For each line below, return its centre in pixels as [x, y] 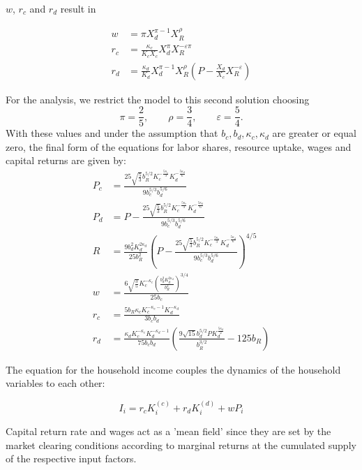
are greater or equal [314, 133]
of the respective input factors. [71, 458]
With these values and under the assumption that [112, 133]
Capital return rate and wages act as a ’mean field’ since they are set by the [168, 431]
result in [78, 8]
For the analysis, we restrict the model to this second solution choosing [158, 99]
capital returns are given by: [66, 160]
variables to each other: [55, 383]
